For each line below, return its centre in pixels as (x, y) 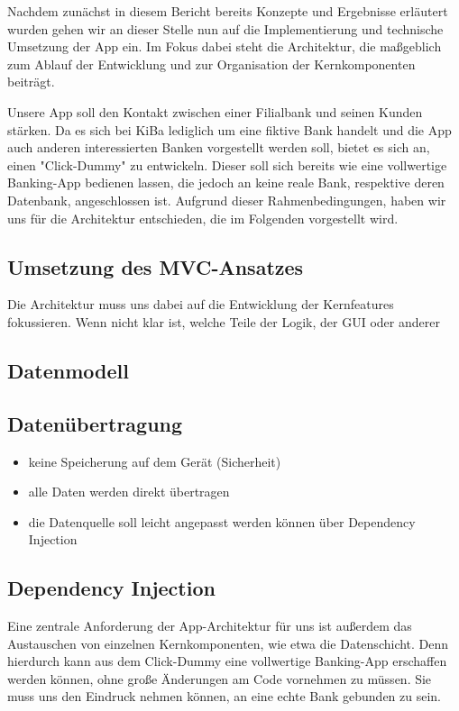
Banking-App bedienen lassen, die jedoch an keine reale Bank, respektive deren (226, 182)
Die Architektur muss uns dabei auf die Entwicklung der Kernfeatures (201, 304)
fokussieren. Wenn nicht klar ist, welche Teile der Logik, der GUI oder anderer (224, 321)
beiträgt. (31, 82)
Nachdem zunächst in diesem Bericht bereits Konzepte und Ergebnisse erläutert (228, 11)
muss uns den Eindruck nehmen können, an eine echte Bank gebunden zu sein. (225, 696)
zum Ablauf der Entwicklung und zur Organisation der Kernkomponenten (211, 64)
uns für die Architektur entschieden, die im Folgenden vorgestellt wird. (203, 218)
